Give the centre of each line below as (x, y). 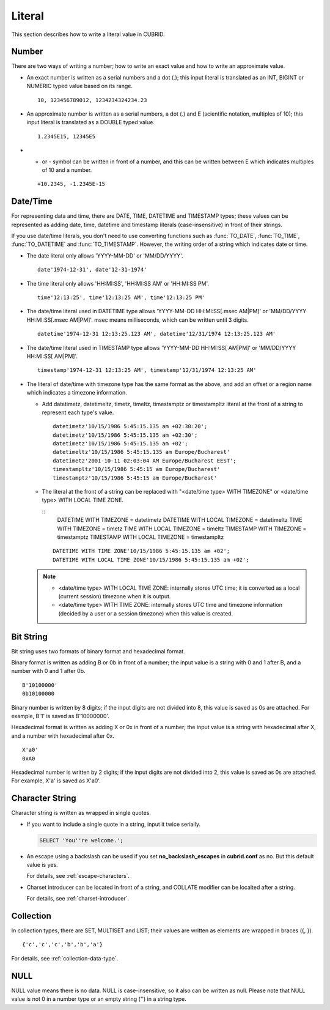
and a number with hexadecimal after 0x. (63, 736)
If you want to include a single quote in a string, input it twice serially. (114, 824)
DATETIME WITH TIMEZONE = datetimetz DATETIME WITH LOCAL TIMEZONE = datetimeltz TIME (180, 520)
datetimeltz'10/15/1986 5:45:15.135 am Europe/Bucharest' (141, 452)
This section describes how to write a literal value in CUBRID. (88, 34)
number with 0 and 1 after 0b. (48, 671)
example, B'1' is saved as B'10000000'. (61, 716)
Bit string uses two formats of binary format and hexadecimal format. (98, 651)
